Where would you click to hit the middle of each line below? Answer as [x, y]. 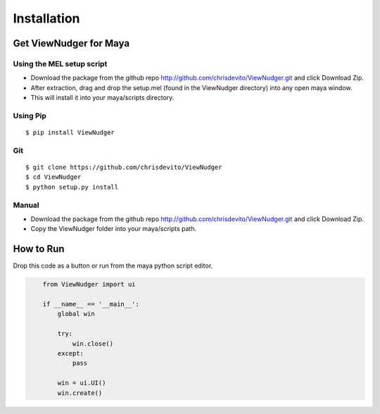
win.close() [93, 344]
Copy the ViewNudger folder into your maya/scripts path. [114, 229]
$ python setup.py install [72, 187]
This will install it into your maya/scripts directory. [102, 98]
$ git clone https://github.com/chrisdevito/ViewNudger [124, 167]
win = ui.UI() [82, 383]
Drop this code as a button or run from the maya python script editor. [113, 266]
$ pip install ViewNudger [70, 133]
